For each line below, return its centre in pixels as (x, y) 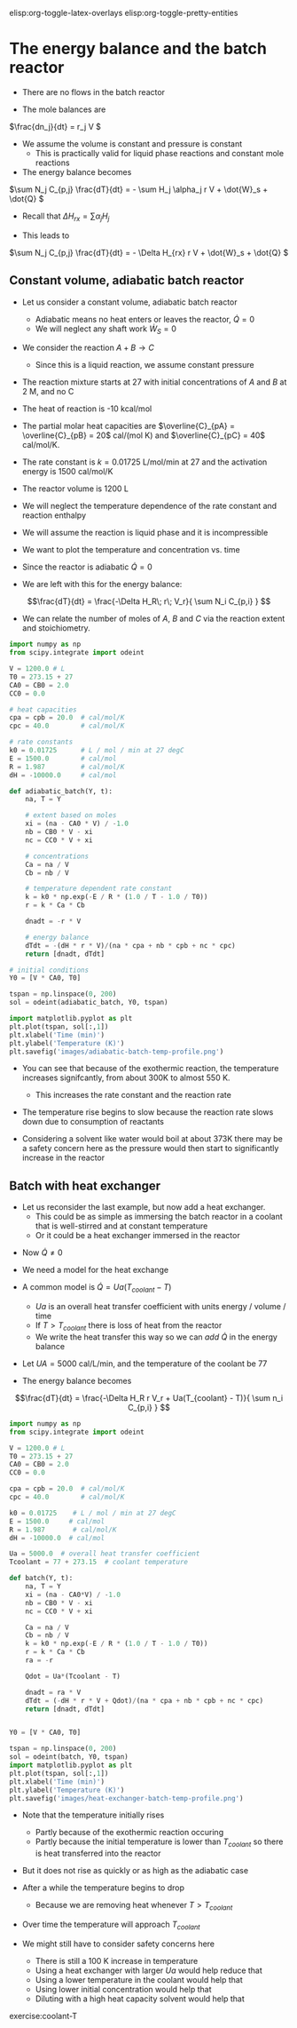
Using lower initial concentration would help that (123, 1989)
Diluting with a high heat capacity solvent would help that (140, 1999)
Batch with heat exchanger (85, 1185)
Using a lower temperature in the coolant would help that (139, 1979)
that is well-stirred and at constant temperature (121, 1226)
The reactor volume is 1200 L (75, 489)
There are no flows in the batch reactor (94, 91)
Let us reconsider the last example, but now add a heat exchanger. (144, 1207)
